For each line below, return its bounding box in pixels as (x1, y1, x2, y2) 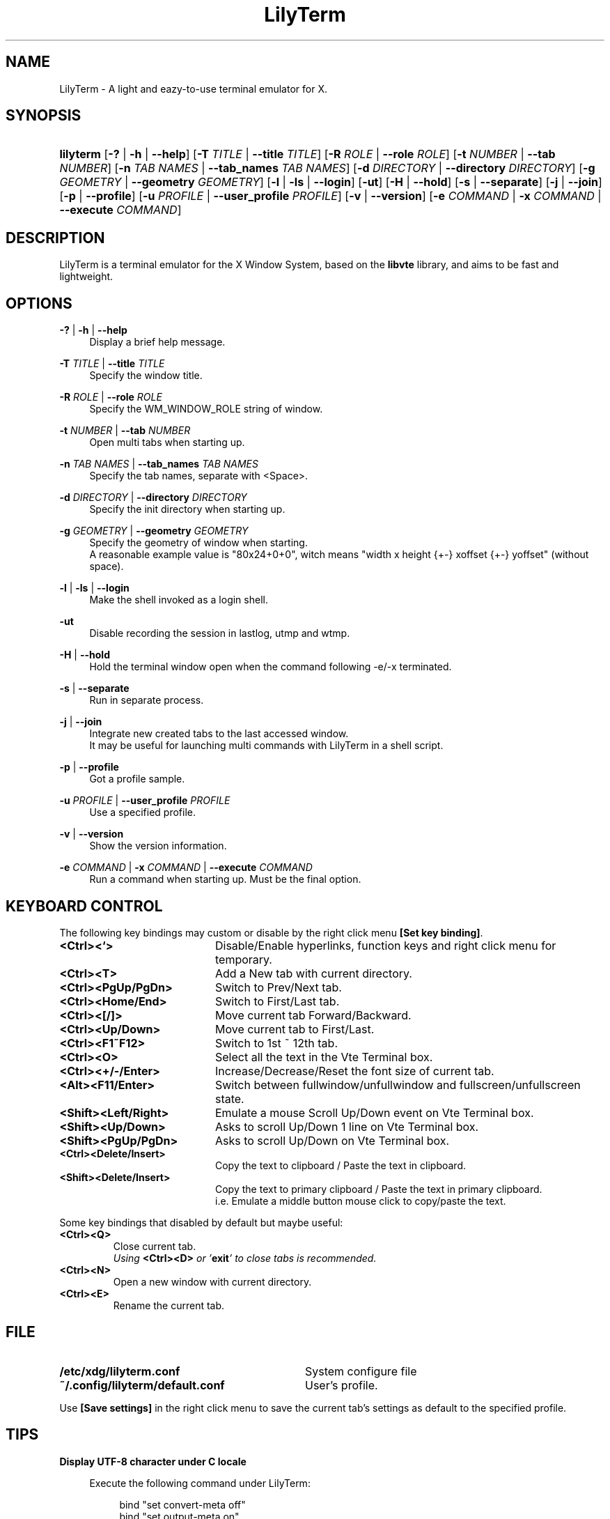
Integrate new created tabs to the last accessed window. (89, 727, 349, 740)
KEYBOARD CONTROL (6, 897, 163, 915)
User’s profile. (304, 1378, 378, 1392)
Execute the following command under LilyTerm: (89, 1476, 311, 1489)
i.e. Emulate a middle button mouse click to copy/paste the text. (215, 1194, 506, 1207)
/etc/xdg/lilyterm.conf (59, 1364, 180, 1378)
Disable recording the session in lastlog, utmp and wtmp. (89, 627, 350, 640)
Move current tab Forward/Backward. (214, 1008, 412, 1022)
